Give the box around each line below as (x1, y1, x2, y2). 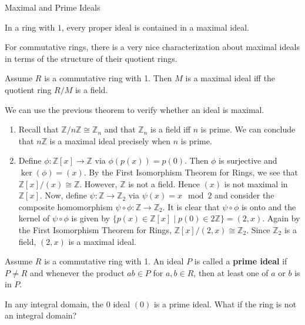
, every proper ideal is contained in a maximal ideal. (61, 21, 249, 33)
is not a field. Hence (128, 177, 200, 190)
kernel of (18, 212, 50, 224)
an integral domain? (5, 309, 77, 321)
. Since (246, 223, 270, 236)
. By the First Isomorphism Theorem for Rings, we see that (83, 165, 298, 178)
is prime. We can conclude (200, 123, 296, 135)
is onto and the (241, 200, 296, 213)
